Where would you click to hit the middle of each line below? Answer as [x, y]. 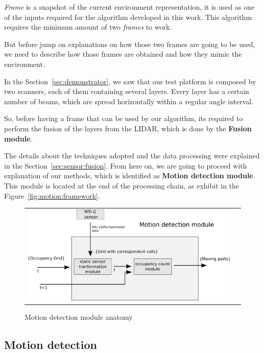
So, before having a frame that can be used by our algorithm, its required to [124, 118]
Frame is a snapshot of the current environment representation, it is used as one [129, 7]
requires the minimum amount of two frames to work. [88, 27]
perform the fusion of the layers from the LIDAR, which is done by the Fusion [128, 128]
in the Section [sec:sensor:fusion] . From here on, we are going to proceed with [126, 165]
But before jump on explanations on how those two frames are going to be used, [130, 44]
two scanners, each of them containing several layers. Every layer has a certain [127, 91]
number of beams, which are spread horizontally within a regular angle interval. [129, 101]
